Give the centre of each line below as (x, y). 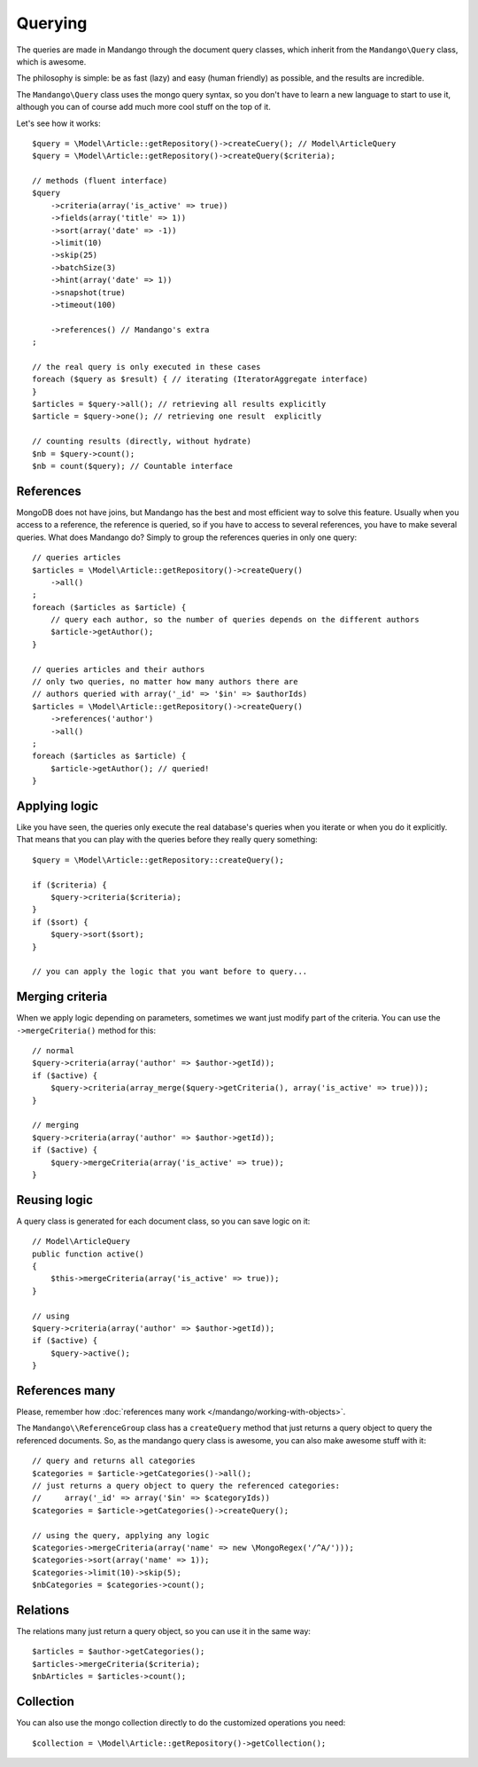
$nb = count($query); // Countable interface (133, 466)
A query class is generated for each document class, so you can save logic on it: (163, 1221)
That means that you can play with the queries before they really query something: (167, 840)
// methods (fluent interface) (100, 181)
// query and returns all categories (114, 1461)
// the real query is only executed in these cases (146, 367)
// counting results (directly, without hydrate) (142, 442)
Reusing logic (54, 1200)
